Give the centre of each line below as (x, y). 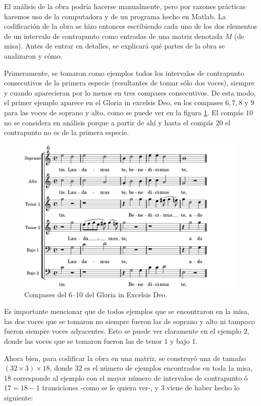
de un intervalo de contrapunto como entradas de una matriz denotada (114, 36)
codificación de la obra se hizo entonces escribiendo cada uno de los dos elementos (130, 26)
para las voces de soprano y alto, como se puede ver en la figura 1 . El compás (124, 112)
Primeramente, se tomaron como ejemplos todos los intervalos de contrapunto (124, 73)
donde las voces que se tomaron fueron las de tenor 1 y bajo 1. (101, 341)
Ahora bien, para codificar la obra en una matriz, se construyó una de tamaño (125, 358)
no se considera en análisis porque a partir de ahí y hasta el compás (109, 122)
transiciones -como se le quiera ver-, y (100, 388)
